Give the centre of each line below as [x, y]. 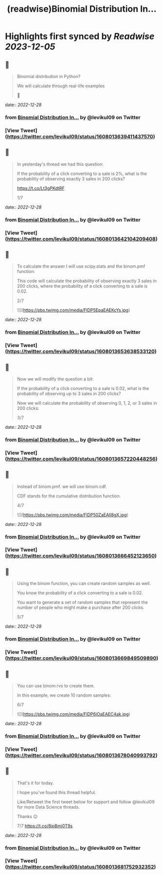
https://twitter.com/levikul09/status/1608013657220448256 [81, 459]
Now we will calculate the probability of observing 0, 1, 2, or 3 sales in [87, 403]
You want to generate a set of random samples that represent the [82, 603]
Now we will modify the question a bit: [55, 379]
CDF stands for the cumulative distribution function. [69, 496]
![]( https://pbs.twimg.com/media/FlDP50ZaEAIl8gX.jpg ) [72, 515]
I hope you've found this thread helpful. [56, 792]
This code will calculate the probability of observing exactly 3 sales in [87, 281]
